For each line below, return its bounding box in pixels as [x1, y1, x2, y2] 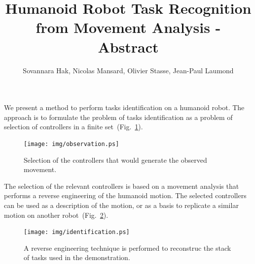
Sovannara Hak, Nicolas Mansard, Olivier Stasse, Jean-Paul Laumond [23, 65, 234, 75]
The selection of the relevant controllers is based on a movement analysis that [4, 180, 239, 191]
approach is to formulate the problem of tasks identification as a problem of [4, 112, 233, 122]
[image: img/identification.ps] [24, 229, 130, 236]
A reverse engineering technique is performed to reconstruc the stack [24, 242, 231, 253]
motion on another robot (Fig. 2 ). [4, 209, 109, 220]
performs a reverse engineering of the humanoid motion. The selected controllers [4, 190, 247, 201]
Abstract [98, 36, 159, 57]
